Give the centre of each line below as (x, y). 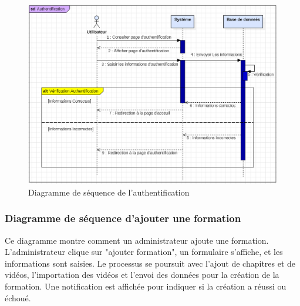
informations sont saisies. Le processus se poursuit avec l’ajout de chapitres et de (150, 263)
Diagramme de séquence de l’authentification (109, 192)
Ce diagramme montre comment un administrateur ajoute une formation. (137, 240)
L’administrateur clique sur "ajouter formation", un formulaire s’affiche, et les (144, 252)
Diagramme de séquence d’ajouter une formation (123, 218)
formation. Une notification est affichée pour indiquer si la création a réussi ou (146, 286)
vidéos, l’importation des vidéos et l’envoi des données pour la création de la (142, 275)
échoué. (18, 297)
